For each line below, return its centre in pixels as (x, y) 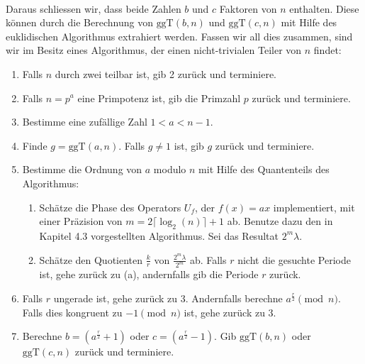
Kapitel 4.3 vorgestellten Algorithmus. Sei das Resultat (159, 235)
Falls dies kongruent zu (72, 312)
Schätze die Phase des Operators (110, 207)
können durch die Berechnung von (79, 22)
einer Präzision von (81, 221)
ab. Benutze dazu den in (280, 221)
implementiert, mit (314, 207)
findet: (327, 50)
